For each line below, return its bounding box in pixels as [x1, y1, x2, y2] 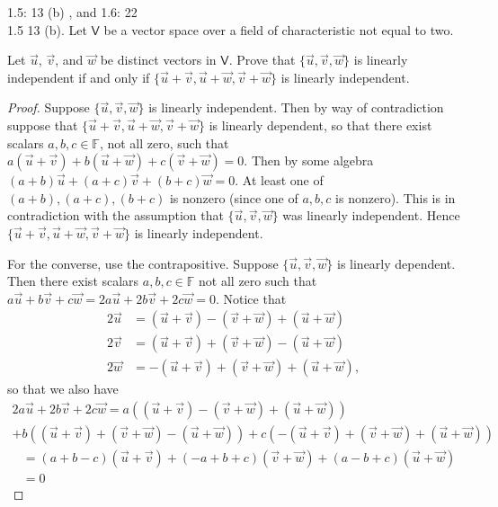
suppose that [7, 115, 78, 134]
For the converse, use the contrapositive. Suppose [7, 253, 279, 272]
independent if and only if [7, 67, 150, 86]
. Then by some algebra [244, 151, 374, 170]
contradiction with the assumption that [7, 206, 224, 225]
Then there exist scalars [7, 271, 139, 290]
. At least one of [235, 171, 324, 190]
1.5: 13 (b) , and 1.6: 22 [7, 3, 138, 21]
